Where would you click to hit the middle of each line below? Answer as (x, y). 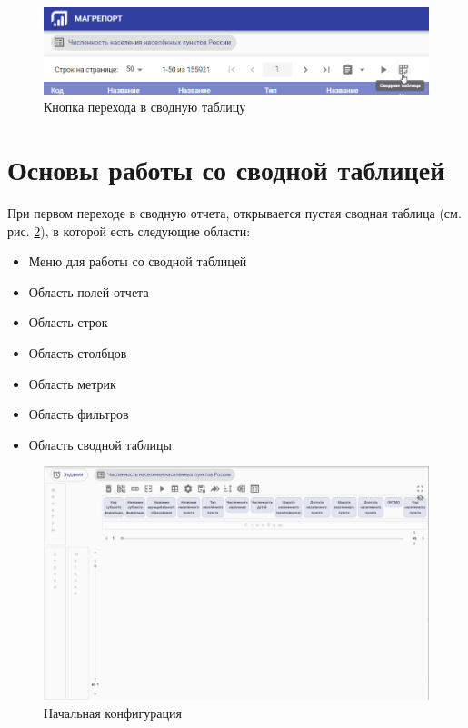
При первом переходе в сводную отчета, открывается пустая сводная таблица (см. (234, 213)
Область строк (68, 322)
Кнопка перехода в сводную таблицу (145, 107)
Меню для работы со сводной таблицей (138, 261)
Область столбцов (78, 353)
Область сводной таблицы (100, 444)
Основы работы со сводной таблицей (226, 170)
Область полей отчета (89, 291)
